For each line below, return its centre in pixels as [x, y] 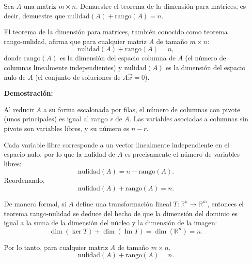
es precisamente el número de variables [182, 154]
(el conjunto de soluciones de [78, 77]
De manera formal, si [35, 203]
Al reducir [19, 109]
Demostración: [29, 93]
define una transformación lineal [124, 203]
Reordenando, [24, 180]
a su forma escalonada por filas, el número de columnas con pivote [142, 109]
